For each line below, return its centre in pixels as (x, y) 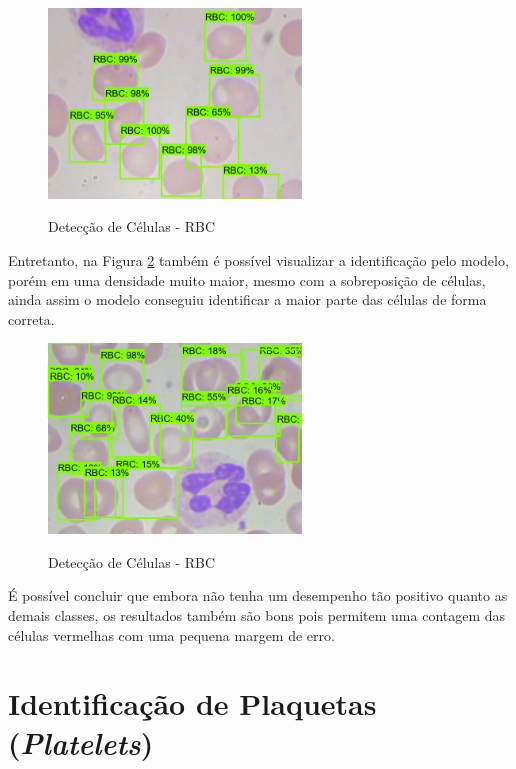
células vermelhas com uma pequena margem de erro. (171, 634)
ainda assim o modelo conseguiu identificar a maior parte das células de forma (247, 299)
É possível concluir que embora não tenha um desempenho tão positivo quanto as (258, 595)
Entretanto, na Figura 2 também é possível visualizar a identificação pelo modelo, (258, 259)
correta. (31, 318)
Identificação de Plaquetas (192, 703)
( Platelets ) (81, 743)
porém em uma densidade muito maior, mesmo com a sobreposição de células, (247, 279)
